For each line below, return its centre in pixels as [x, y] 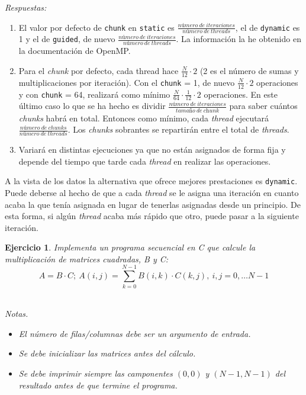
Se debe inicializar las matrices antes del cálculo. [107, 353]
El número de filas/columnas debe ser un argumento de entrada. [135, 333]
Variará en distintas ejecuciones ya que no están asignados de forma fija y [152, 150]
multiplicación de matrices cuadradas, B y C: [87, 258]
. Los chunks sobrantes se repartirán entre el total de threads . [178, 129]
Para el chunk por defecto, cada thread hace [99, 70]
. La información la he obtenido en [239, 39]
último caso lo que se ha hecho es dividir [92, 106]
